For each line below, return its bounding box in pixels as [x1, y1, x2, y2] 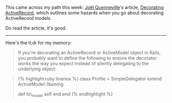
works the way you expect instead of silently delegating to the [17, 61, 149, 66]
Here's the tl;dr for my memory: [5, 40, 72, 45]
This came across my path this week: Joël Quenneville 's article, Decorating [5, 5, 164, 10]
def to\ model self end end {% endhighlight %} [17, 91, 113, 98]
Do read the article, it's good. [5, 25, 67, 31]
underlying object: [17, 66, 57, 72]
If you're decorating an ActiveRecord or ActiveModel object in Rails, [17, 49, 161, 56]
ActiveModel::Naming [17, 81, 64, 87]
